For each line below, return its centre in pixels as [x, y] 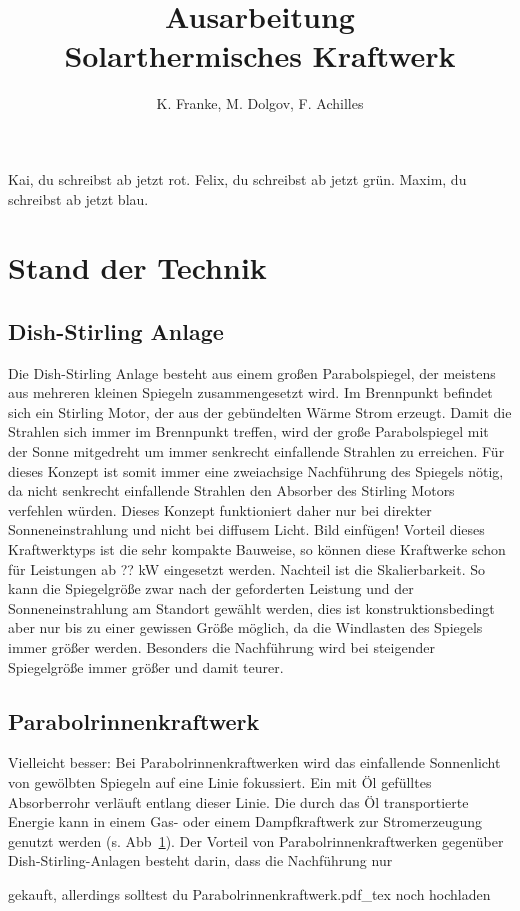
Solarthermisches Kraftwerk [260, 55]
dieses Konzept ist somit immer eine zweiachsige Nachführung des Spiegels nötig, [256, 470]
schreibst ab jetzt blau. [78, 198]
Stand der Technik [137, 267]
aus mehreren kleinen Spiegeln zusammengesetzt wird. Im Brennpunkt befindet [250, 392]
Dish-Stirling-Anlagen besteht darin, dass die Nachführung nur [200, 860]
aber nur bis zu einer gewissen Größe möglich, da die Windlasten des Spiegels [245, 627]
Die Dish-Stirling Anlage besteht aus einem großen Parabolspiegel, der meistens [252, 372]
